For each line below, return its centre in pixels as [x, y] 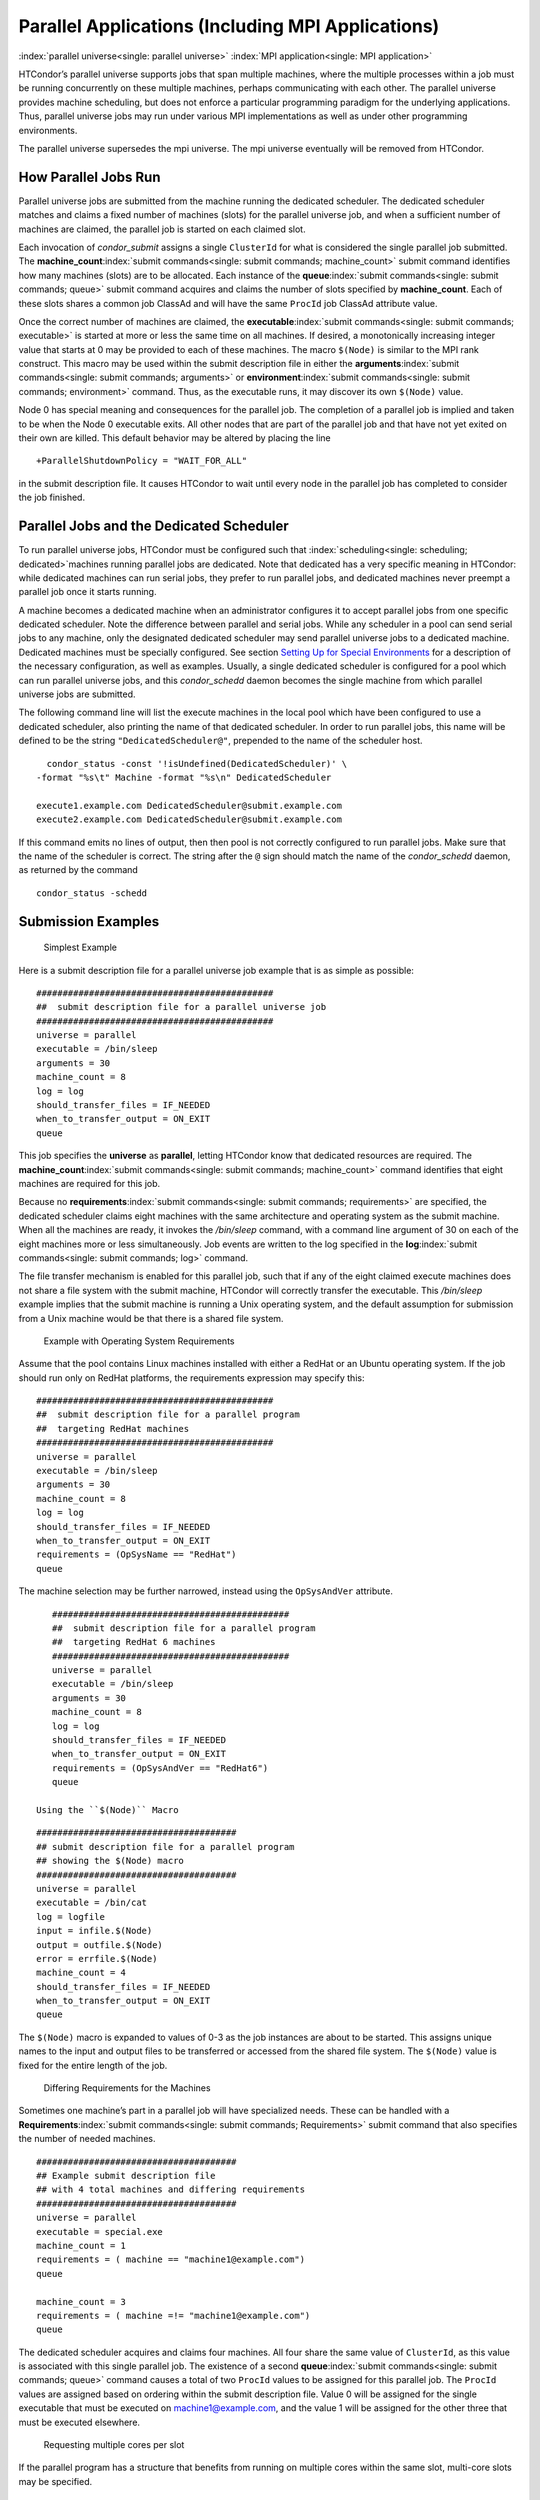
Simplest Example [80, 947]
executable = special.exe [100, 2231]
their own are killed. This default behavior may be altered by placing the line [174, 438]
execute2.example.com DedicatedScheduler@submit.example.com [189, 819]
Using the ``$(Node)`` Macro [107, 1810]
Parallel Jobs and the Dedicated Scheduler [153, 526]
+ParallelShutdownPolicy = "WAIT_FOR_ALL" [142, 461]
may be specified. [55, 2481]
